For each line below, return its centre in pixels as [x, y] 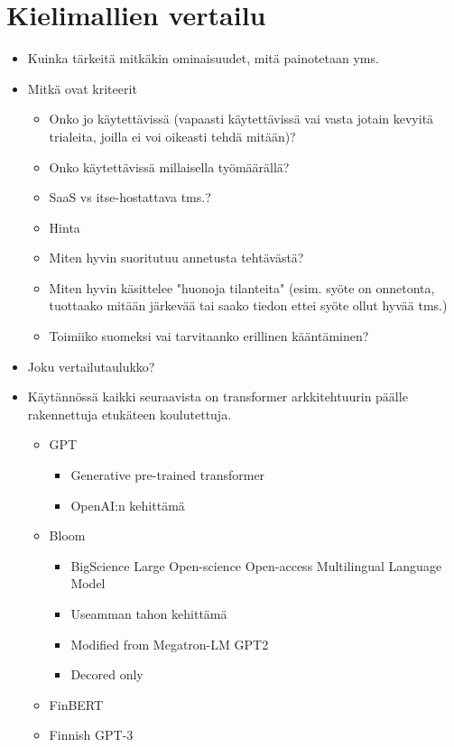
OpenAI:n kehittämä [128, 505]
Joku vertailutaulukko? [91, 366]
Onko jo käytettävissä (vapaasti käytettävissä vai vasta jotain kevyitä [241, 119]
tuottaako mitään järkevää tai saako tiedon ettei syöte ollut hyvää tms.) [248, 305]
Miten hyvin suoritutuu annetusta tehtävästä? [176, 258]
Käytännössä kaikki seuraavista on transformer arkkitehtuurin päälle [218, 397]
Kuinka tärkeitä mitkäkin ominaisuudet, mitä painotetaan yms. [203, 58]
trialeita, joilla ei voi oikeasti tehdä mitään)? [172, 136]
